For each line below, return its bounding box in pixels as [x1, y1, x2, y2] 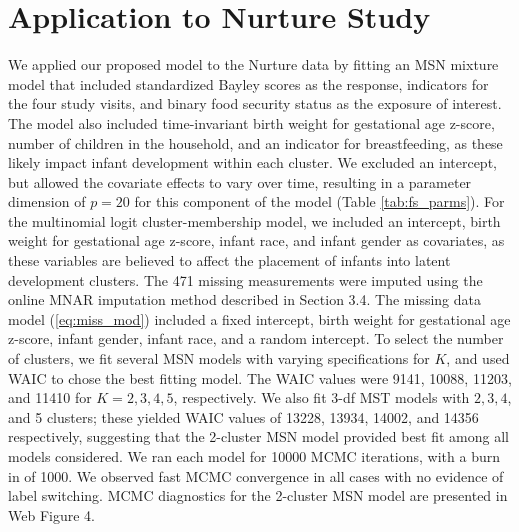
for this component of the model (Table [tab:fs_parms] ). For [134, 191, 505, 212]
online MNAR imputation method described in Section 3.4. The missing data [8, 289, 481, 310]
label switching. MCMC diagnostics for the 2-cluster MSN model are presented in [8, 485, 508, 506]
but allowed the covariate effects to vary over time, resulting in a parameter [8, 171, 472, 192]
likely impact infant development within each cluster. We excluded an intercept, [8, 152, 497, 173]
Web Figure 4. [8, 504, 95, 525]
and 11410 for [8, 387, 92, 408]
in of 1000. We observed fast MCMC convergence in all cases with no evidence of [8, 465, 504, 486]
